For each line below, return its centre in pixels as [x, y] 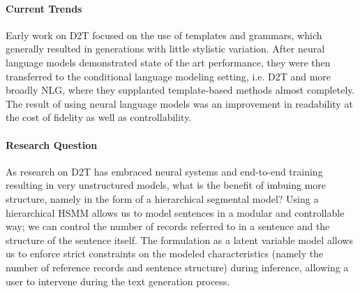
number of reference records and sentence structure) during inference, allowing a [177, 267]
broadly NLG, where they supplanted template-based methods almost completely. [180, 90]
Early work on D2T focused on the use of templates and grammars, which [164, 35]
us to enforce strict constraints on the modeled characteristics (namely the [165, 253]
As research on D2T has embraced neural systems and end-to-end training [164, 171]
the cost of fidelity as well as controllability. [99, 117]
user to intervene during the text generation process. [118, 281]
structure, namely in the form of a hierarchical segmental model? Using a [162, 198]
